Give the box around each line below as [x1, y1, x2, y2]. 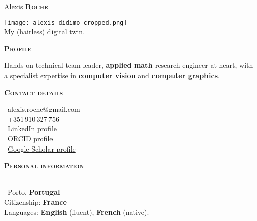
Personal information [4, 160, 84, 171]
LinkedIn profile [8, 123, 57, 134]
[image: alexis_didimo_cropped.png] [4, 19, 127, 26]
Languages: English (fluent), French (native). [4, 206, 149, 217]
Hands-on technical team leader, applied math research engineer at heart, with [4, 60, 253, 70]
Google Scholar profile [8, 143, 76, 154]
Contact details [4, 87, 63, 97]
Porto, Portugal [7, 187, 60, 197]
